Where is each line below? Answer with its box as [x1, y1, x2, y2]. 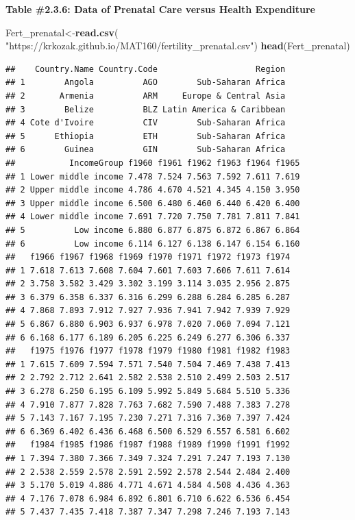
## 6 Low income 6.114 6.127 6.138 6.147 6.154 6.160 [5, 238, 300, 249]
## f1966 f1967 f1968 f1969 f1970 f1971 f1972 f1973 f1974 [5, 252, 291, 262]
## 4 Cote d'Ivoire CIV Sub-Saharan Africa [5, 118, 286, 128]
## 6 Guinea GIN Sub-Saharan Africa [5, 145, 286, 155]
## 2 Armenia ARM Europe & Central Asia [5, 90, 286, 101]
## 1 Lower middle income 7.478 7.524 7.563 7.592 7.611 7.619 [5, 171, 300, 182]
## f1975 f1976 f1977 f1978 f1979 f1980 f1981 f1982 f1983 [5, 346, 291, 356]
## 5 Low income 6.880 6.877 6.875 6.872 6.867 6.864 [5, 225, 300, 235]
